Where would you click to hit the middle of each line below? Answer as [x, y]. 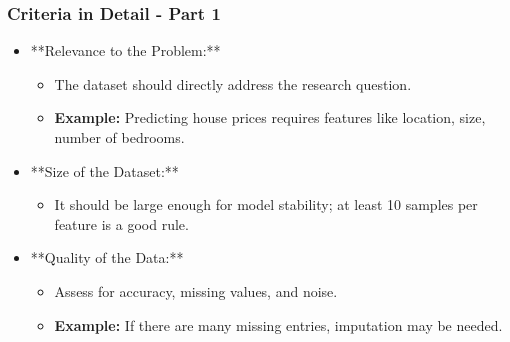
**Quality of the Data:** [107, 257]
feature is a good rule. [121, 223]
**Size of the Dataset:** [104, 170]
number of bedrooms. [119, 137]
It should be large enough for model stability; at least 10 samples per [266, 204]
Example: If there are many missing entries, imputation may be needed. [278, 324]
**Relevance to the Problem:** [125, 50]
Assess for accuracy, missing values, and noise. [196, 290]
